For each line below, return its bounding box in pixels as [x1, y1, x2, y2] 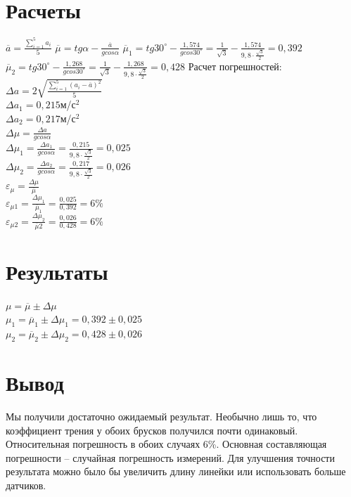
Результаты [6, 257, 108, 285]
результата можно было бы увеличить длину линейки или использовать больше [6, 464, 346, 479]
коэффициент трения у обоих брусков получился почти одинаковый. [6, 422, 298, 437]
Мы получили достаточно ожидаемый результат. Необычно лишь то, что [6, 408, 317, 423]
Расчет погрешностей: [188, 58, 282, 73]
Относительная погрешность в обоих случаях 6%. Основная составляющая [6, 437, 327, 451]
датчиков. [6, 477, 46, 492]
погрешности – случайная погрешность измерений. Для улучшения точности [6, 450, 335, 465]
